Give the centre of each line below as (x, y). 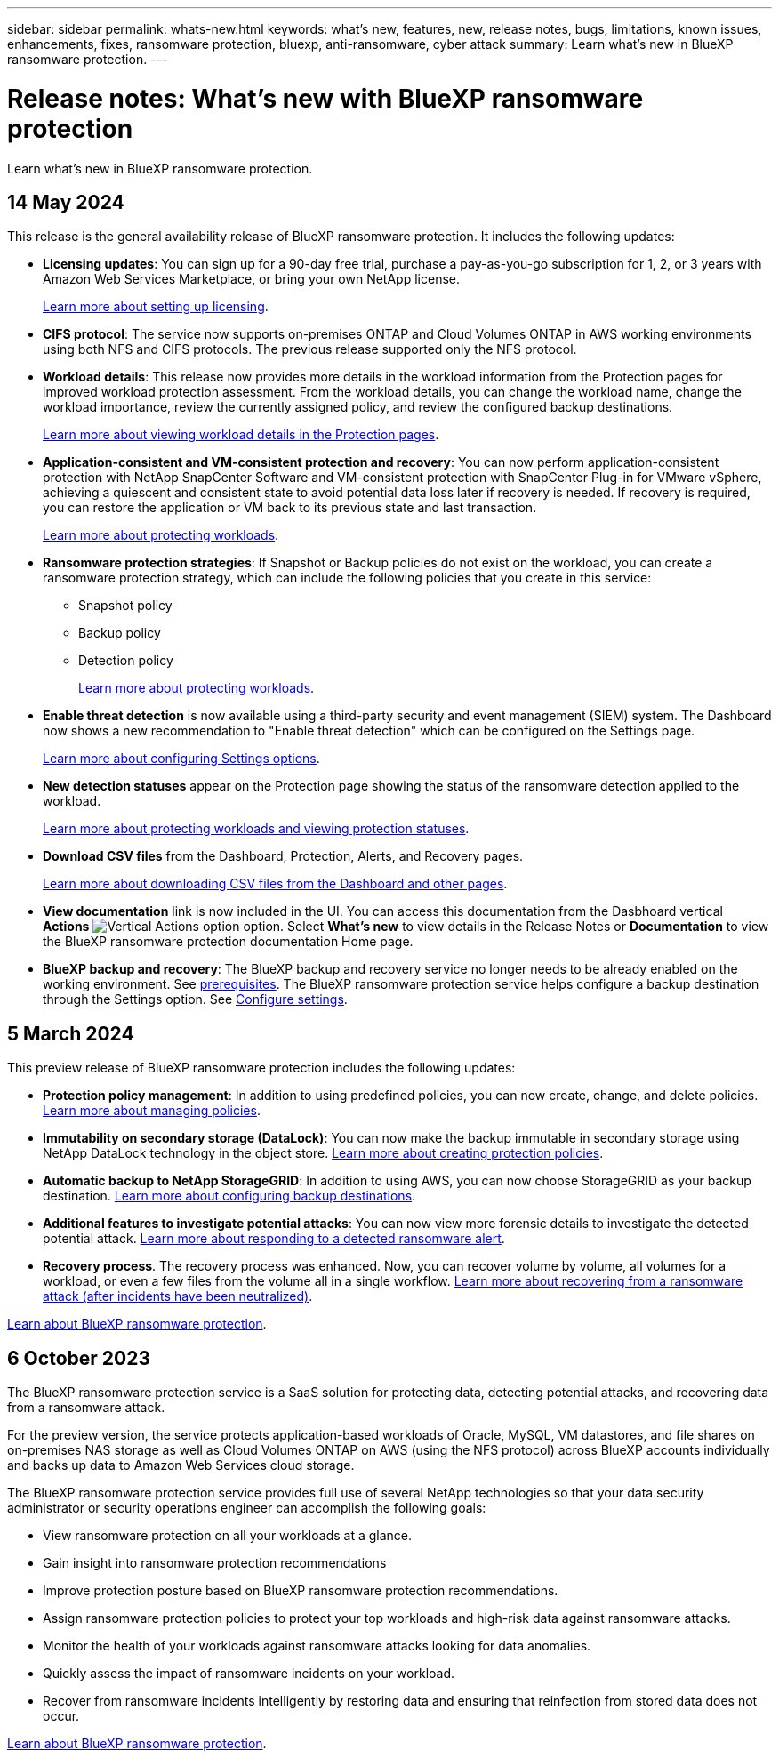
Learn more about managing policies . (152, 1111)
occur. (61, 1716)
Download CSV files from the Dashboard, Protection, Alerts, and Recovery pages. (283, 856)
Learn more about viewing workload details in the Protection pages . (241, 435)
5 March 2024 (71, 1033)
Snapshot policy (125, 606)
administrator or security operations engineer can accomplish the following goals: (247, 1508)
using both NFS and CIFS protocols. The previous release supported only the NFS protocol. (310, 349)
